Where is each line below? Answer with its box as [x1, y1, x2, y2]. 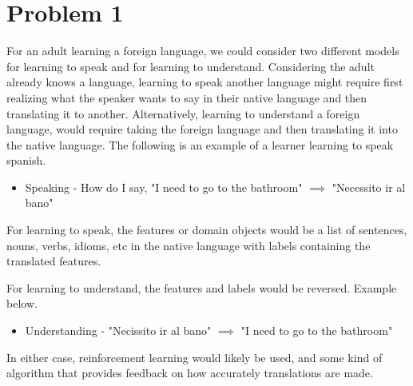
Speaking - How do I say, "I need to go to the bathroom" [25, 178, 303, 195]
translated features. [6, 253, 101, 269]
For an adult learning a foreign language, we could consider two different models [6, 42, 399, 59]
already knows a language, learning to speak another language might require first [6, 74, 403, 90]
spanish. [6, 152, 46, 169]
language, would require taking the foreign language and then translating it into [6, 121, 398, 137]
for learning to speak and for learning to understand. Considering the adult [6, 58, 375, 74]
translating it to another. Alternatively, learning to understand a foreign [6, 105, 360, 121]
